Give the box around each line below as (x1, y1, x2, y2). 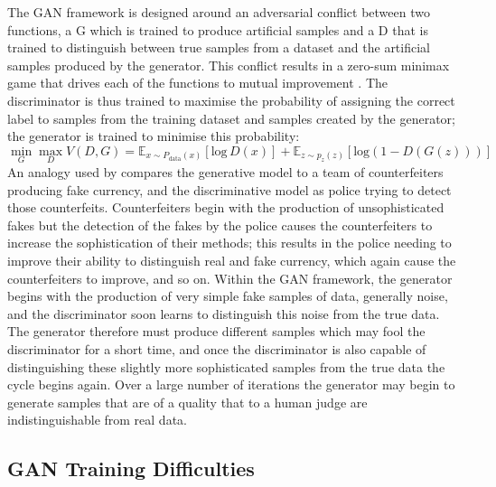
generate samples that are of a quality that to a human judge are (7, 392, 368, 411)
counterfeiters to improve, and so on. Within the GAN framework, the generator (7, 268, 453, 287)
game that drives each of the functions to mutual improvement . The (7, 73, 388, 92)
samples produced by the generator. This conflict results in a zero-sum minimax (7, 55, 450, 74)
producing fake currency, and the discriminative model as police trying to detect (7, 180, 452, 199)
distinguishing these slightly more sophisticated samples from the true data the (7, 357, 445, 376)
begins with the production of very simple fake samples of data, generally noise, (7, 286, 448, 305)
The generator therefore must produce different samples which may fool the (7, 322, 426, 341)
